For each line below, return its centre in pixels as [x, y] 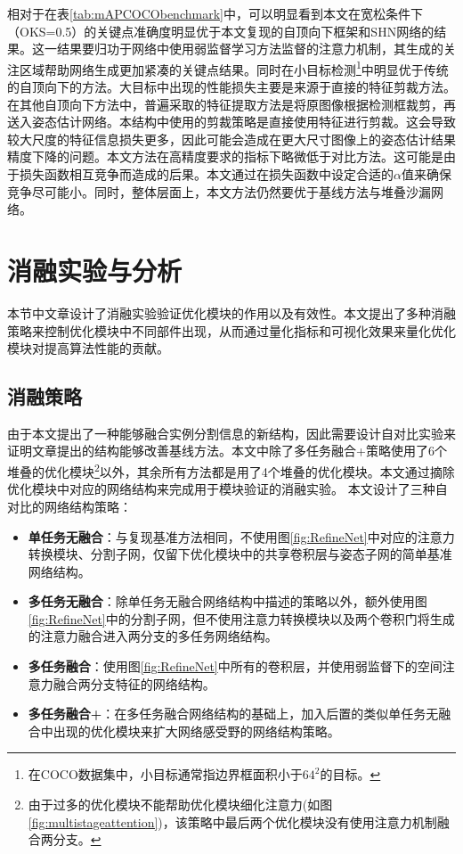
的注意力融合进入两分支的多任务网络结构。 [153, 636]
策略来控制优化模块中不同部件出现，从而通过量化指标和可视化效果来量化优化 [231, 330]
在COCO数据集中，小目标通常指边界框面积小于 [165, 774]
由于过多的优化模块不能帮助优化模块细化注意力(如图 [180, 805]
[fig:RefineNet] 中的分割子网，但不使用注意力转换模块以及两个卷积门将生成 [241, 618]
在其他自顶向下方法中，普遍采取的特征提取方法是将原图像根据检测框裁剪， [225, 104]
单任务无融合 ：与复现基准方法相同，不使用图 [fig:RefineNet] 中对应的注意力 [241, 536]
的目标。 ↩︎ [350, 774]
